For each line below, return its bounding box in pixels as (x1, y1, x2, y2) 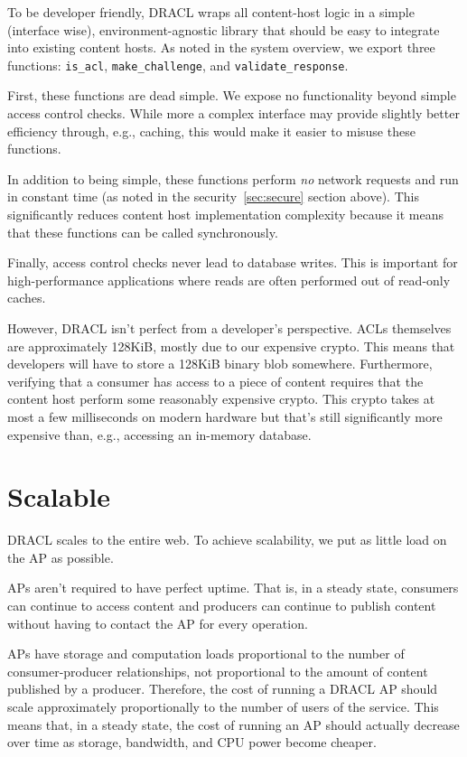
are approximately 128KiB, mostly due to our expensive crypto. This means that (7, 336, 455, 355)
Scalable (7, 478, 111, 515)
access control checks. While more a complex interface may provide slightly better (7, 104, 460, 123)
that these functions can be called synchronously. (7, 222, 278, 241)
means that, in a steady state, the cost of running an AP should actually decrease (7, 715, 460, 734)
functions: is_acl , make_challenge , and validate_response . (7, 55, 349, 74)
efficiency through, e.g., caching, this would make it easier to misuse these (7, 121, 416, 140)
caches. (7, 288, 46, 307)
